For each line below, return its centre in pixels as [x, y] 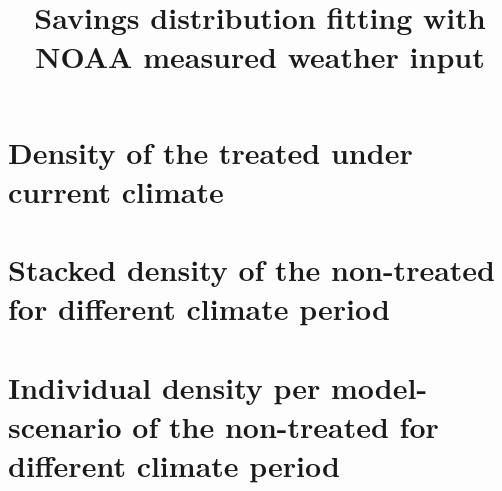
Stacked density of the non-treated [251, 269]
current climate [116, 190]
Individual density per [164, 386]
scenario [65, 425]
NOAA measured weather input [260, 56]
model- [379, 386]
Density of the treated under [210, 151]
